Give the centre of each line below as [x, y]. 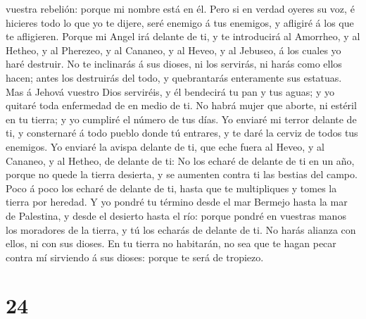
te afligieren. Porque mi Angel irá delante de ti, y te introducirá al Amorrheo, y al [183, 36]
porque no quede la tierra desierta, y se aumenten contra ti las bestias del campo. [182, 174]
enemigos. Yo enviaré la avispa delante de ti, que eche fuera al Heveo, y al [165, 146]
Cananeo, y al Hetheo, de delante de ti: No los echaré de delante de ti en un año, [180, 160]
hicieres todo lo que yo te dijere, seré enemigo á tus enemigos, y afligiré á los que [180, 22]
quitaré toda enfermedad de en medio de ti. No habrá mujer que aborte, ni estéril [181, 105]
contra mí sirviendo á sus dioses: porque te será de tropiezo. [135, 257]
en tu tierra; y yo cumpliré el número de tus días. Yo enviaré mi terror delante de [181, 119]
